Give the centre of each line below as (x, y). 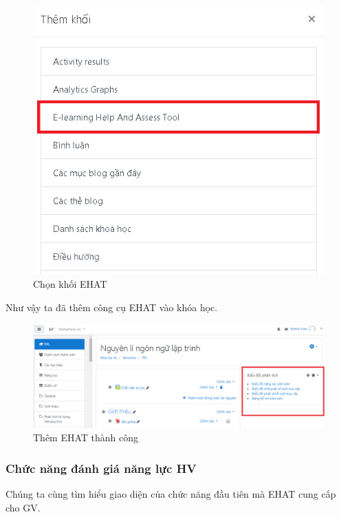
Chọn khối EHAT (70, 283)
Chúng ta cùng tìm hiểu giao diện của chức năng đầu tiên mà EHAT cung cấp (171, 494)
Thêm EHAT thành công (86, 437)
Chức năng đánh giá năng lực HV (101, 468)
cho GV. (23, 507)
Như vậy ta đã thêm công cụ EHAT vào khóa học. (112, 307)
